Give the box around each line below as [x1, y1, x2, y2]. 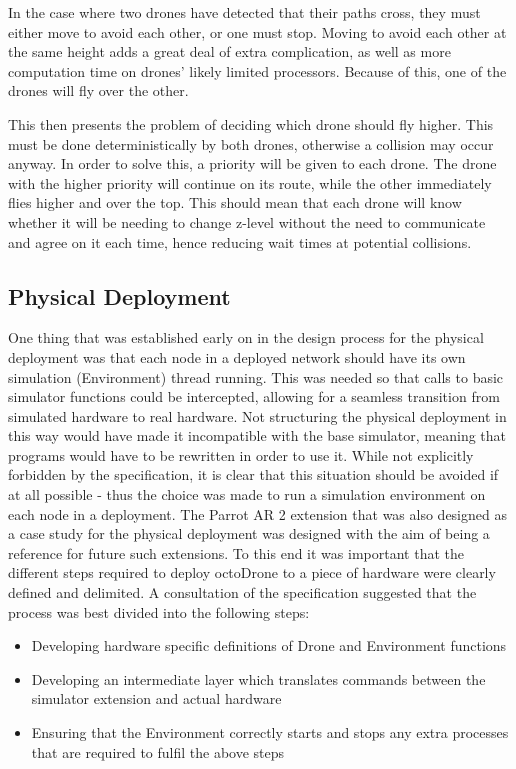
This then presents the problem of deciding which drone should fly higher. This [8, 113, 494, 134]
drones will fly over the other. [8, 80, 189, 101]
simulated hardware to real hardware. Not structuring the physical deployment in [8, 405, 507, 426]
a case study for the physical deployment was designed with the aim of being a [8, 523, 490, 544]
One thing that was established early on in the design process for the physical [8, 327, 484, 348]
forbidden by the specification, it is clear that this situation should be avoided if [8, 464, 499, 485]
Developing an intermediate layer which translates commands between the [31, 668, 486, 689]
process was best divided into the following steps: [8, 601, 310, 622]
